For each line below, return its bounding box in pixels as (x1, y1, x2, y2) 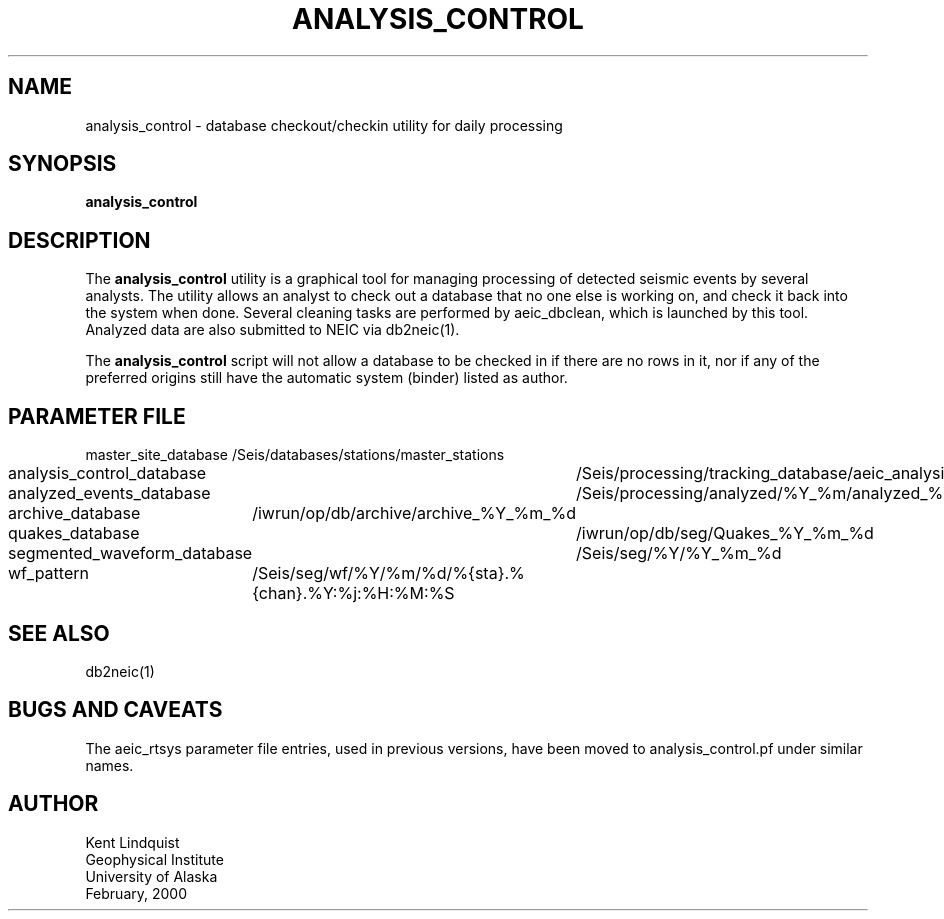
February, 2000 (85, 884, 187, 902)
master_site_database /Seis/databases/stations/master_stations (85, 446, 505, 464)
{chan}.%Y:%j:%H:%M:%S (252, 583, 455, 604)
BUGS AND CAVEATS (8, 697, 223, 723)
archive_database (8, 503, 141, 524)
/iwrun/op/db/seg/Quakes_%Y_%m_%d (576, 523, 874, 544)
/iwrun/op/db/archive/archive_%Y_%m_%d (252, 503, 577, 524)
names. (85, 756, 134, 774)
